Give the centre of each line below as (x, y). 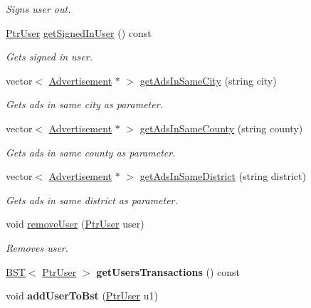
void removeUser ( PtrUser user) (75, 224)
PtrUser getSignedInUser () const (79, 32)
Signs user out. (38, 9)
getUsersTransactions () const (168, 271)
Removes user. (37, 247)
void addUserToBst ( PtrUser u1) (82, 296)
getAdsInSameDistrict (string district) (223, 176)
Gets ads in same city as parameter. (84, 104)
